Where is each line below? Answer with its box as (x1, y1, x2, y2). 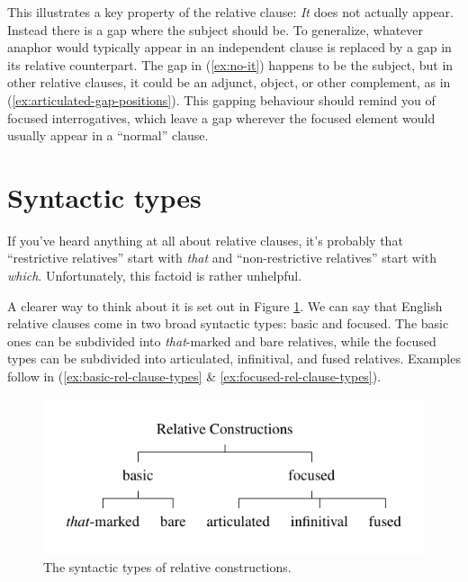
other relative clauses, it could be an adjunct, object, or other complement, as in (7, 73, 451, 92)
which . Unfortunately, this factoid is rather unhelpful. (7, 266, 302, 285)
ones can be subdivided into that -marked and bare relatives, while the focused (7, 331, 436, 350)
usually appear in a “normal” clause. (7, 126, 209, 145)
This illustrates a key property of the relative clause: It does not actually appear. (7, 3, 454, 21)
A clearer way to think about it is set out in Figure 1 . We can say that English (7, 296, 443, 315)
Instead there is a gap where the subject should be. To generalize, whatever (7, 20, 424, 39)
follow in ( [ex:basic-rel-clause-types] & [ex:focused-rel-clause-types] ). (7, 367, 382, 386)
